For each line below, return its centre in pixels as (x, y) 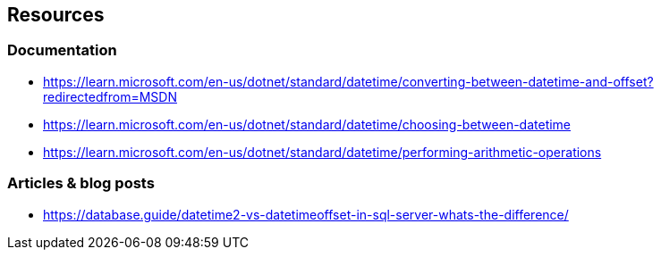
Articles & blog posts (81, 183)
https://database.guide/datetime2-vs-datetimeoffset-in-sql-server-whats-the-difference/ (306, 214)
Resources (56, 15)
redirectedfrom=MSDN (110, 96)
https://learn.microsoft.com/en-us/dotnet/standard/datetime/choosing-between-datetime (307, 124)
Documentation (62, 50)
